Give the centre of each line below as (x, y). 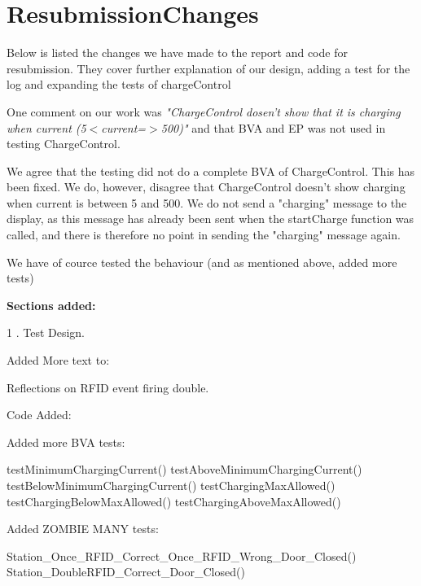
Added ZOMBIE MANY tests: (83, 529)
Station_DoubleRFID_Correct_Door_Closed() (126, 572)
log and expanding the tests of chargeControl (119, 84)
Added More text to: (58, 360)
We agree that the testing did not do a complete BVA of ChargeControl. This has (211, 171)
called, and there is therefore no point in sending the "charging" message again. (204, 235)
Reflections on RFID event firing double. (108, 387)
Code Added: (39, 415)
